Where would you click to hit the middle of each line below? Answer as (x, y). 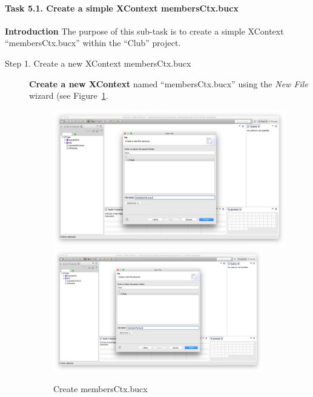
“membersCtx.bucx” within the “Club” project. (93, 43)
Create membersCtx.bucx (100, 389)
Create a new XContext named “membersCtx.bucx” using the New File (169, 83)
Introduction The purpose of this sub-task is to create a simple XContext (144, 31)
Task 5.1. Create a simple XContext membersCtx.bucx (122, 8)
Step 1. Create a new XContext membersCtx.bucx (98, 63)
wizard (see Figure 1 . (69, 95)
